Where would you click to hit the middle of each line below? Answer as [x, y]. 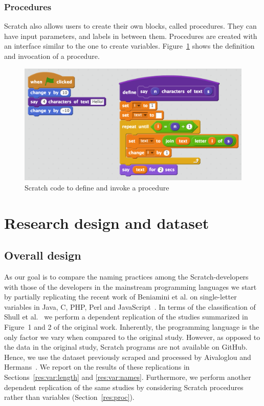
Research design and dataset [107, 222]
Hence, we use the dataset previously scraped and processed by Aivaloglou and [128, 357]
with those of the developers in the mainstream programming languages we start [130, 286]
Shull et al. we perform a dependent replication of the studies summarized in [126, 317]
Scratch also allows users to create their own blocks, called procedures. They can [130, 26]
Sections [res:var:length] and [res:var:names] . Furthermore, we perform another [128, 377]
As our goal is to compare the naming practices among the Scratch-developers [126, 276]
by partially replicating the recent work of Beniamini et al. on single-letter [120, 297]
